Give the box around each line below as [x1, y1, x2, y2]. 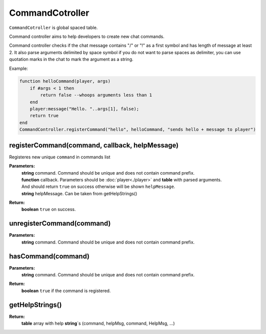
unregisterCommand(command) [9, 219, 111, 228]
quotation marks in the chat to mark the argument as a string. [9, 57, 133, 62]
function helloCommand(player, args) [19, 79, 111, 84]
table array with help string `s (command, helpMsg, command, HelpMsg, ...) [21, 320, 175, 327]
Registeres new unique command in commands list [9, 154, 111, 160]
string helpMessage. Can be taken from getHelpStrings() [21, 190, 137, 196]
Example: [9, 65, 28, 71]
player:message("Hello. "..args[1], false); [30, 106, 139, 112]
